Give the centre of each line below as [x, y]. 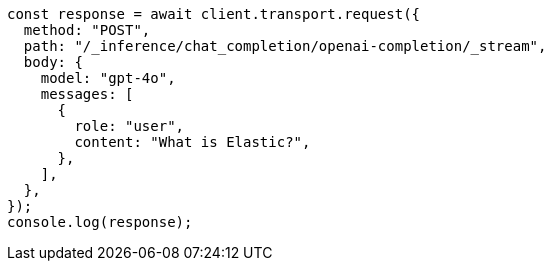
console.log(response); [100, 222]
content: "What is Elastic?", [192, 142]
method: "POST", [87, 30]
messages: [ [87, 94]
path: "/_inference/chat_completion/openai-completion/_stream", [285, 46]
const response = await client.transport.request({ [214, 14]
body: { [53, 62]
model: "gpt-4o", [108, 78]
